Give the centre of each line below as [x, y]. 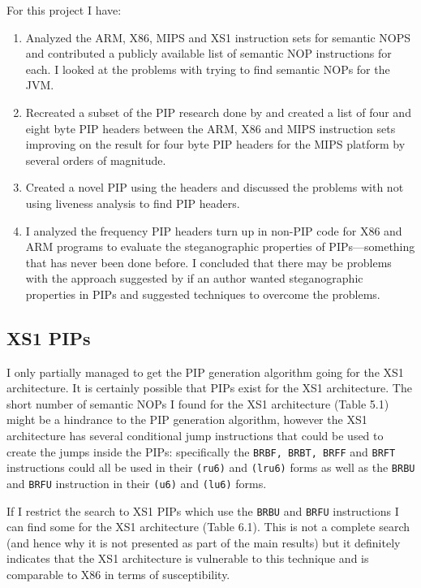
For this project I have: [64, 10]
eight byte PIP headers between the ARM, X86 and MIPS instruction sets [210, 128]
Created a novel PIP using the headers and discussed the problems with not [215, 187]
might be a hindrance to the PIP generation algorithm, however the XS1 [187, 419]
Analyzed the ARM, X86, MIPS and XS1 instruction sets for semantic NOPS [218, 37]
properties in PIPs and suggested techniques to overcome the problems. [203, 294]
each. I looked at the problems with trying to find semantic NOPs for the [208, 69]
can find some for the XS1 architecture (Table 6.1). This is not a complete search [208, 527]
